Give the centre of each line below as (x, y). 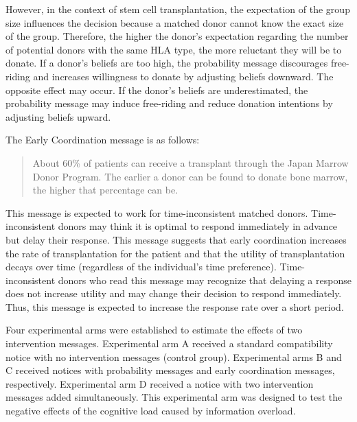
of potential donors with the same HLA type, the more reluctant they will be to (174, 49)
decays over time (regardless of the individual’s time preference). (141, 267)
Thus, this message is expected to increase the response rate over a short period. (175, 306)
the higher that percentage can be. (105, 190)
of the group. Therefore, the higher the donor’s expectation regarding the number (177, 36)
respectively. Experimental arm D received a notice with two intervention (160, 383)
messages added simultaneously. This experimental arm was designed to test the (174, 397)
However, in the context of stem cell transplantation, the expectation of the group (178, 9)
